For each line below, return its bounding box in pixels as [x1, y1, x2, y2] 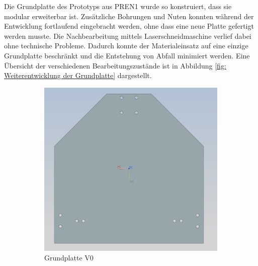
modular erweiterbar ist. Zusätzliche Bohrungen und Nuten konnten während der [4, 11, 254, 21]
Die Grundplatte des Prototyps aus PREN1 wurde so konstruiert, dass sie [4, 1, 232, 11]
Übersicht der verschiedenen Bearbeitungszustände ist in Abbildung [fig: [4, 60, 226, 71]
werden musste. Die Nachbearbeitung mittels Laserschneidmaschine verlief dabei [4, 30, 251, 41]
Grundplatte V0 [44, 252, 94, 263]
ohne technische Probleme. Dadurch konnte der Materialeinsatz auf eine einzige [4, 40, 248, 51]
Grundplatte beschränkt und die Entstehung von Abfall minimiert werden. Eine [4, 50, 250, 60]
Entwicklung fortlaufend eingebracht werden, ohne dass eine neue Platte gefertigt [4, 21, 254, 31]
